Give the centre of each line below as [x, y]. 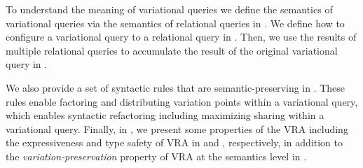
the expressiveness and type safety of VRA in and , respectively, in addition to [174, 142]
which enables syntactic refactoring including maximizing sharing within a [165, 115]
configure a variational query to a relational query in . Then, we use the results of [181, 37]
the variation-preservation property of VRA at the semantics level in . [156, 156]
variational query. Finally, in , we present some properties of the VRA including [177, 128]
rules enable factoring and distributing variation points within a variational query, [182, 101]
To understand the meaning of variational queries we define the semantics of [169, 9]
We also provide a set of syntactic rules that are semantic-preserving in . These [176, 87]
